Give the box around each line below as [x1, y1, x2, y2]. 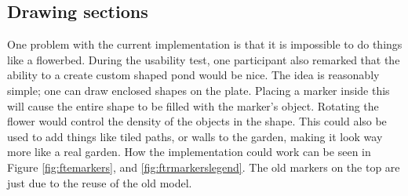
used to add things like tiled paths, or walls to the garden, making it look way [7, 128, 383, 144]
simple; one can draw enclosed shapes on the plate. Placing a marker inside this [7, 82, 390, 98]
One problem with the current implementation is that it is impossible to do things [7, 36, 403, 53]
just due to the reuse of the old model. [7, 174, 192, 191]
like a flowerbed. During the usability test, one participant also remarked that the [7, 51, 400, 67]
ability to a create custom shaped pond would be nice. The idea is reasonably [7, 67, 380, 83]
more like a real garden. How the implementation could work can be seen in [7, 143, 371, 160]
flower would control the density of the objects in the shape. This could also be [7, 113, 387, 129]
